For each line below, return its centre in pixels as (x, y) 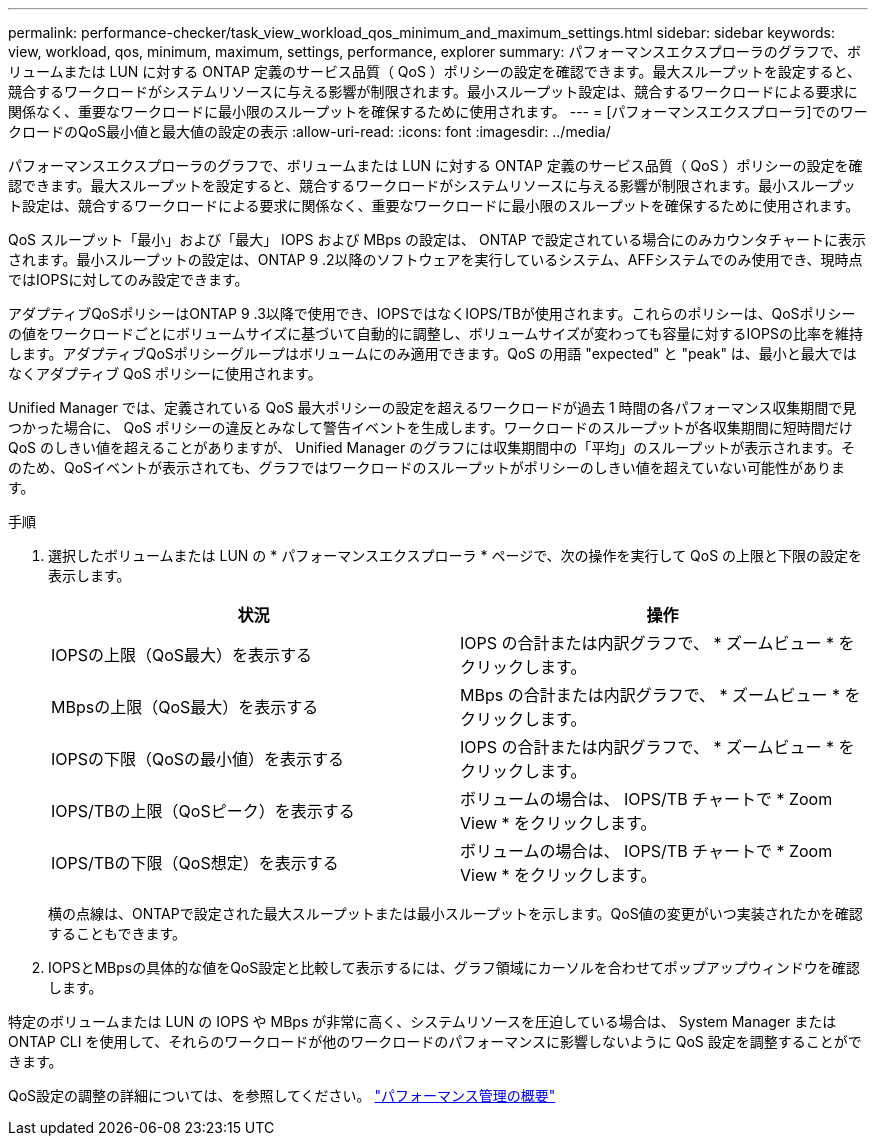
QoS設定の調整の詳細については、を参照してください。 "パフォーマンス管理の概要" (282, 1095)
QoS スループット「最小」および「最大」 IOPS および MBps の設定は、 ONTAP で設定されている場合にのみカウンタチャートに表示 (437, 239)
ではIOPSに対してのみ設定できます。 (128, 279)
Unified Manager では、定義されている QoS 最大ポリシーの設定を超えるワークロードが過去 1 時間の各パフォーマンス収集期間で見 (432, 407)
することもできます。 (117, 933)
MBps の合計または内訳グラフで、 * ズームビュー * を (660, 695)
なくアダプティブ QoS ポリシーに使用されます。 (165, 373)
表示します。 (89, 575)
